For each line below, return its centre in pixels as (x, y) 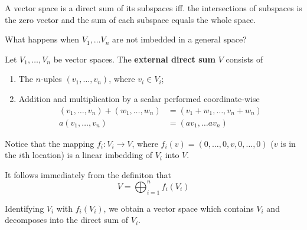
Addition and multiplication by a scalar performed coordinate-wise (139, 98)
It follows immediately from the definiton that (88, 174)
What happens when (42, 39)
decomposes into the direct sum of (67, 220)
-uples (51, 79)
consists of (244, 59)
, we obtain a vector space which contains (179, 208)
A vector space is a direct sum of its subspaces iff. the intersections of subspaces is (153, 8)
